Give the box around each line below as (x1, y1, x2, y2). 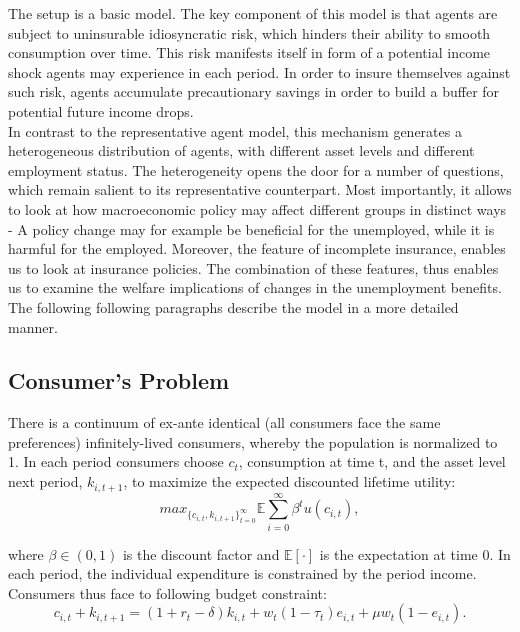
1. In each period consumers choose (8, 451, 224, 472)
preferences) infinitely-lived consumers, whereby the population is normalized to (8, 431, 498, 452)
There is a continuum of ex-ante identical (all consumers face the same (8, 412, 441, 433)
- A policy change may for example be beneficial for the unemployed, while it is (8, 218, 495, 239)
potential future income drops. (8, 100, 194, 121)
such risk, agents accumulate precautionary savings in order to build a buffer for (8, 81, 500, 102)
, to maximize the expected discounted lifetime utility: (123, 471, 456, 492)
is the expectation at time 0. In (319, 543, 511, 564)
